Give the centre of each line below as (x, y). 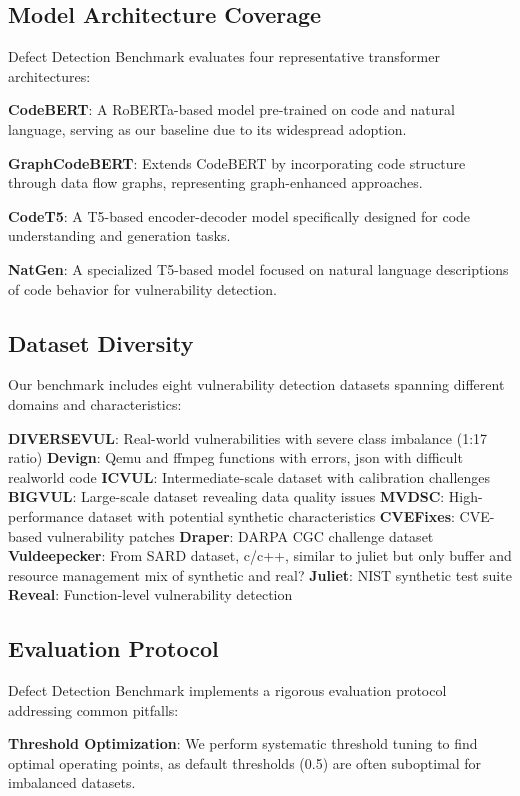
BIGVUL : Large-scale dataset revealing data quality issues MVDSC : (226, 496)
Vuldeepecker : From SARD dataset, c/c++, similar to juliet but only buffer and (260, 555)
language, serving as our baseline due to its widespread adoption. (207, 128)
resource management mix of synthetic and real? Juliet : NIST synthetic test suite (260, 574)
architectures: (49, 75)
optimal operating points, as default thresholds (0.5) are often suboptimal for (245, 762)
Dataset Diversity (101, 342)
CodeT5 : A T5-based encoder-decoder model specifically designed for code (239, 215)
